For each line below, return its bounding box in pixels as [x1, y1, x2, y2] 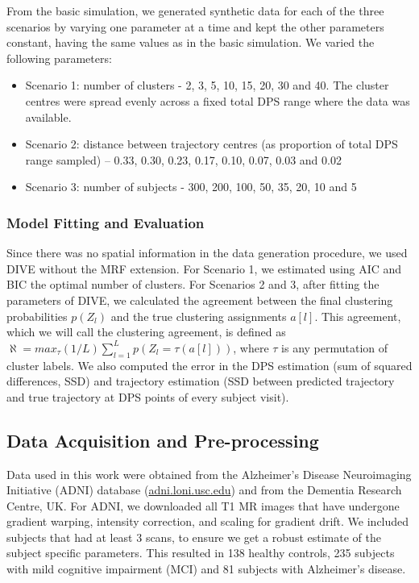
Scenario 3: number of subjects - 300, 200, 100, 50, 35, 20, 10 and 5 [25, 178, 357, 195]
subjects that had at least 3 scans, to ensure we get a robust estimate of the [6, 528, 381, 545]
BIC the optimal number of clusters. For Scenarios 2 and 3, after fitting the [6, 276, 380, 293]
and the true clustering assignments [110, 307, 287, 324]
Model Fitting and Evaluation [6, 212, 205, 232]
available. [25, 108, 72, 125]
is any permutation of [281, 339, 388, 356]
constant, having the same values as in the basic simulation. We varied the [6, 34, 375, 51]
